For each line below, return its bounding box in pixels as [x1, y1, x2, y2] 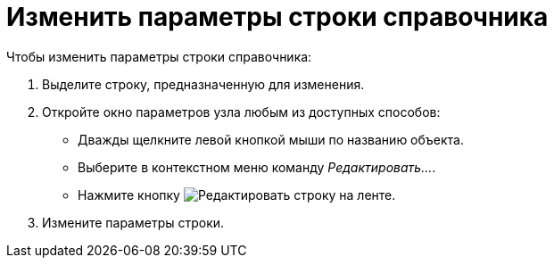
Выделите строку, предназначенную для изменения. [42, 76, 365, 92]
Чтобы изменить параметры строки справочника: [6, 48, 312, 64]
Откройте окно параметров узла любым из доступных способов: [42, 104, 441, 120]
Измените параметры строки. [42, 214, 225, 230]
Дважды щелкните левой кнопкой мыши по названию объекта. [78, 131, 465, 147]
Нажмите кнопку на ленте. [78, 186, 396, 203]
